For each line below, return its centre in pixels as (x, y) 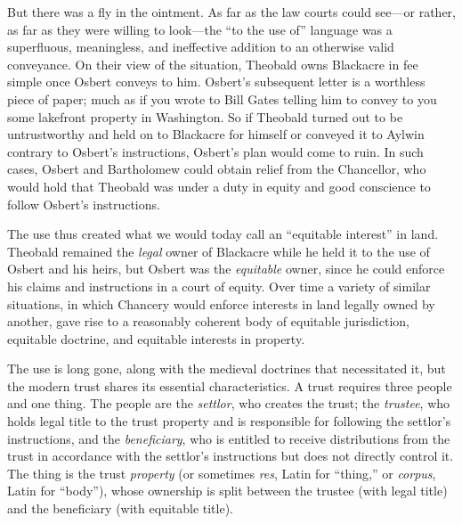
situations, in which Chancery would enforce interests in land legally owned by (221, 303)
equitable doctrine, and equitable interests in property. (156, 338)
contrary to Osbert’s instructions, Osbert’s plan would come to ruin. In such (215, 151)
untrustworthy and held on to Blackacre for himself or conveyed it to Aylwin (216, 134)
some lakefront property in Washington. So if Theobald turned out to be (205, 116)
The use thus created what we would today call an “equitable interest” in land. (223, 234)
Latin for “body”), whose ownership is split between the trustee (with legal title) (227, 491)
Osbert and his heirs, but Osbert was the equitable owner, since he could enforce (226, 269)
